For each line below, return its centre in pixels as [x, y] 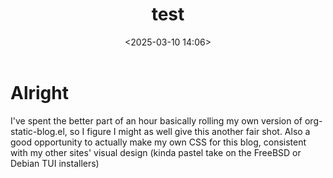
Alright [39, 92]
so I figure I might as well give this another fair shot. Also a [190, 131]
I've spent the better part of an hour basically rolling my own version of [156, 120]
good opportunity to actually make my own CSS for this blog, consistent [158, 142]
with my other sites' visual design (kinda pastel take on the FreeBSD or [156, 152]
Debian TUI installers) [55, 163]
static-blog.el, [39, 131]
